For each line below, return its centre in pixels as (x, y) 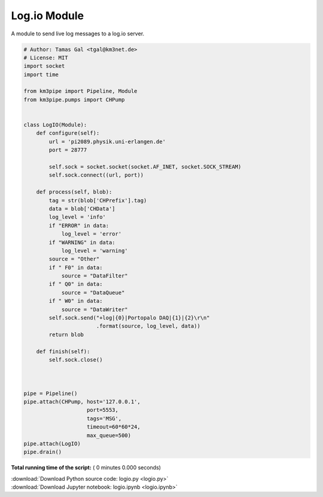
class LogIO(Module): (55, 125)
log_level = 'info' (77, 217)
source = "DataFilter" (95, 276)
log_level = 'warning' (95, 251)
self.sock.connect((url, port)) (96, 175)
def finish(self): (63, 351)
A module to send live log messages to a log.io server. (78, 34)
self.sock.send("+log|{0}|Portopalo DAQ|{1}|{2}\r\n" (129, 318)
